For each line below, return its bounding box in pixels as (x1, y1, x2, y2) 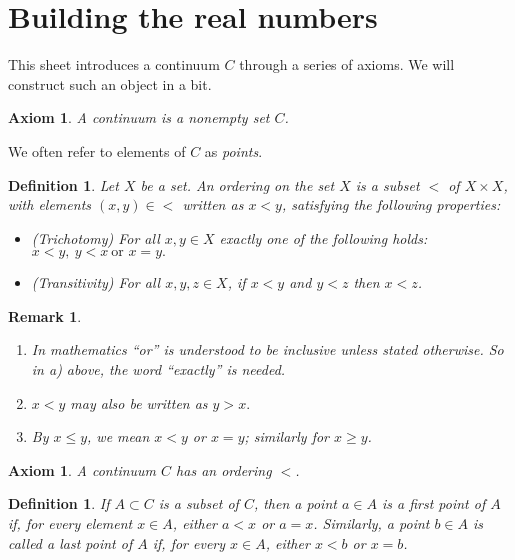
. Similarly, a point (313, 513, 430, 534)
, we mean (87, 426, 150, 447)
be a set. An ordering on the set (140, 174, 335, 195)
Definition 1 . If (8, 493, 110, 514)
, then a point (253, 493, 337, 514)
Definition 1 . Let (8, 174, 119, 195)
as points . (204, 140, 263, 161)
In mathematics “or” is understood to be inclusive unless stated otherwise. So (31, 339, 504, 360)
